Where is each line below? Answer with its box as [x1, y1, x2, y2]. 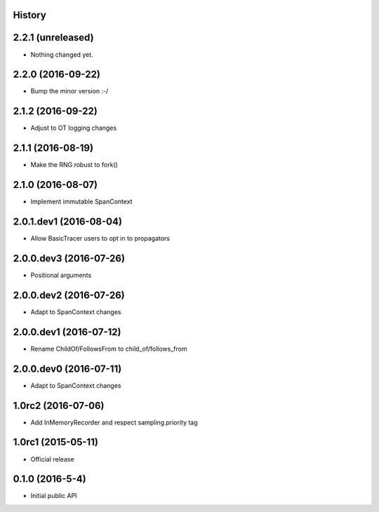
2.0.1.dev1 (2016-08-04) [13, 215, 123, 227]
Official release [30, 454, 74, 463]
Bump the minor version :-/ [30, 87, 109, 95]
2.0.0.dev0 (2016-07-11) [13, 363, 122, 375]
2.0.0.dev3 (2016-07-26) [13, 252, 126, 264]
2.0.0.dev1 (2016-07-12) [13, 326, 121, 338]
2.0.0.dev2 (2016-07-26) [13, 289, 126, 301]
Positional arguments [30, 271, 92, 279]
